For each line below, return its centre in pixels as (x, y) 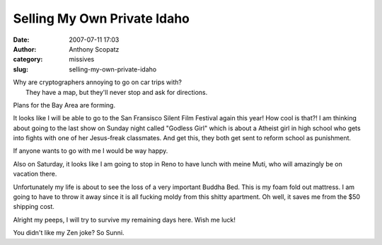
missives (82, 59)
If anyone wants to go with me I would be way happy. (91, 151)
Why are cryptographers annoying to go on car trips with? (97, 82)
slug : (21, 69)
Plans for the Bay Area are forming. (64, 105)
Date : (21, 40)
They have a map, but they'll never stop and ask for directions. (117, 92)
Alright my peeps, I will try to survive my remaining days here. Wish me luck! (125, 220)
